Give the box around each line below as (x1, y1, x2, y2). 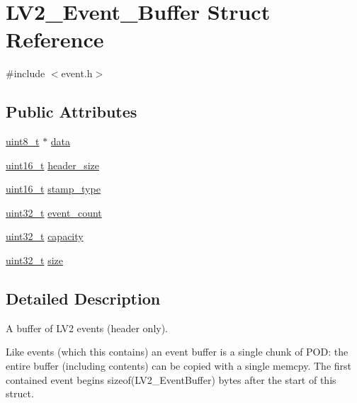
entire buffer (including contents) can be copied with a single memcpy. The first (6, 358, 351, 373)
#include (6, 66, 45, 81)
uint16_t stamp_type (6, 181, 101, 196)
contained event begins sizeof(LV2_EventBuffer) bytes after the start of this (6, 372, 336, 387)
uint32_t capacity (6, 229, 84, 244)
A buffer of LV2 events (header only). (6, 320, 169, 335)
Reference (6, 25, 104, 54)
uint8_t (6, 134, 40, 149)
